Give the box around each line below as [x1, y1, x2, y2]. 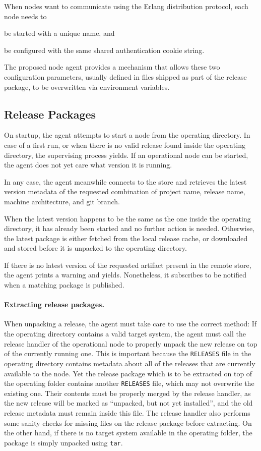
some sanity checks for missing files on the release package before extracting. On [4, 417, 252, 428]
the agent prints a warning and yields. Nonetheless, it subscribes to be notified [4, 269, 246, 280]
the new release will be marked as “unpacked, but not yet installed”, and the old [4, 398, 253, 408]
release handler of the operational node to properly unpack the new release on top [4, 338, 257, 349]
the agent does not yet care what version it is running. [4, 159, 172, 170]
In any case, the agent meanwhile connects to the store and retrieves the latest [4, 176, 247, 187]
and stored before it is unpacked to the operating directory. [4, 243, 187, 253]
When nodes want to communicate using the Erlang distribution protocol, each [4, 1, 248, 11]
